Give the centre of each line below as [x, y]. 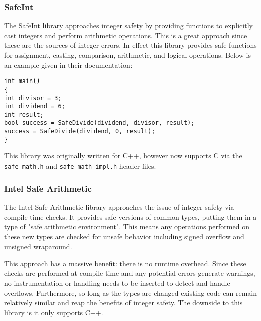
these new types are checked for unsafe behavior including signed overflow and [124, 236]
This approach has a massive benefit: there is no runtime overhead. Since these [125, 263]
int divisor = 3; [33, 98]
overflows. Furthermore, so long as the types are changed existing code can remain [130, 293]
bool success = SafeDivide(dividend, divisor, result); [99, 123]
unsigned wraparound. [38, 246]
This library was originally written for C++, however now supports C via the [123, 156]
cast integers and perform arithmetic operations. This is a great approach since [126, 35]
